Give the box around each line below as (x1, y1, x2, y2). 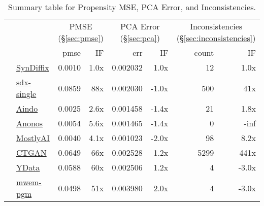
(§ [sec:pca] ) (120, 32, 160, 44)
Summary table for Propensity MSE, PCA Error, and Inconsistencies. (8, 1, 256, 13)
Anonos (16, 117, 43, 129)
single (16, 88, 37, 99)
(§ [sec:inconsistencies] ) (176, 32, 256, 44)
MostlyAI (16, 132, 50, 144)
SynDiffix (16, 61, 49, 73)
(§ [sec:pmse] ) (58, 32, 104, 44)
